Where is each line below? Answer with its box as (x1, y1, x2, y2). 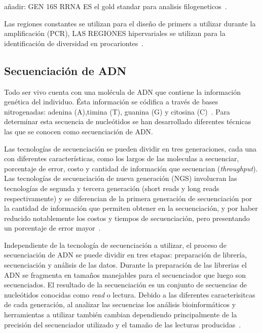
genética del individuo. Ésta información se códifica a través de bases (4, 96, 218, 107)
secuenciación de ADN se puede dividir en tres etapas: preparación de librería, (4, 249, 247, 260)
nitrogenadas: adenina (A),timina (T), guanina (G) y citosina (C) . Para (4, 106, 230, 117)
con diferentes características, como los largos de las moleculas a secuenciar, (4, 153, 239, 164)
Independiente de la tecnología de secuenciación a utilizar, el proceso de (4, 239, 227, 250)
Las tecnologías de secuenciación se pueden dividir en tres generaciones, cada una (4, 143, 257, 154)
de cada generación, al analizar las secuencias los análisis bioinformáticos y (4, 299, 236, 310)
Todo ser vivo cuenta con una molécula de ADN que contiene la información (4, 86, 241, 97)
